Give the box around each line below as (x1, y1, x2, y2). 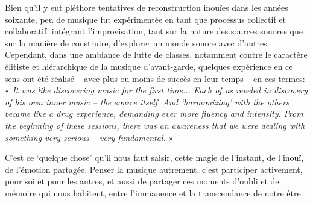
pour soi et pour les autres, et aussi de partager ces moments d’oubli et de (5, 175, 279, 187)
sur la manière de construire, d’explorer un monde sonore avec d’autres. (5, 36, 270, 49)
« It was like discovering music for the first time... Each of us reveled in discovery (5, 84, 308, 96)
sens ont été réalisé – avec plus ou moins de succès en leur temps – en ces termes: (5, 72, 305, 84)
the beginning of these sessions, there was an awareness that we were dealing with (5, 119, 305, 131)
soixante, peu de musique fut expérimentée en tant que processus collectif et (5, 13, 286, 25)
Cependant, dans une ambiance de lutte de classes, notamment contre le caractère (5, 48, 308, 61)
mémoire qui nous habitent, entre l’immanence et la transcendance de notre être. (5, 186, 303, 199)
